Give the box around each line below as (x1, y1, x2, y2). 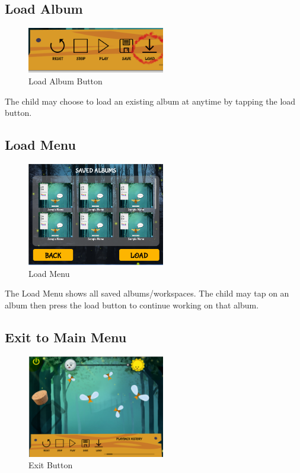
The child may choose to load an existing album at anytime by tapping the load (5, 94, 296, 107)
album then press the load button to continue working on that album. (5, 298, 259, 311)
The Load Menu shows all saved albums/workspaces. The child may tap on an (5, 287, 289, 299)
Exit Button (28, 459, 73, 471)
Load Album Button (28, 74, 103, 87)
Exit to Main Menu (5, 327, 127, 346)
